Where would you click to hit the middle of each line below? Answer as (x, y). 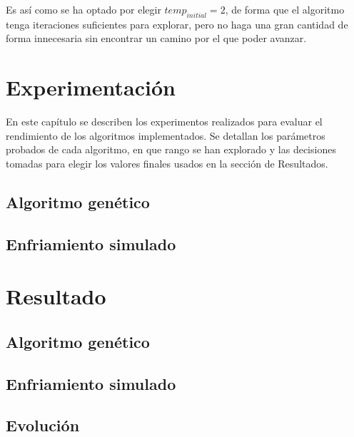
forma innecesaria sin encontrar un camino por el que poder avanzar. (156, 38)
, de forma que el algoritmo (285, 9)
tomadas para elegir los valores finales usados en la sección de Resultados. (167, 163)
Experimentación (91, 87)
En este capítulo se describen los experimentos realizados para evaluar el (164, 122)
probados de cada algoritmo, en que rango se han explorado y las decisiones (171, 149)
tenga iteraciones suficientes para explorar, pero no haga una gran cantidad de (177, 24)
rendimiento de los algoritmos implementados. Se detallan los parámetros (166, 135)
